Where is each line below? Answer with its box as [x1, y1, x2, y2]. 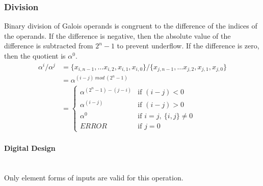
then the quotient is [4, 50, 66, 61]
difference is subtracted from [4, 40, 93, 51]
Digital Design [4, 143, 56, 153]
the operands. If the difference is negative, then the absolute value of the [4, 30, 231, 41]
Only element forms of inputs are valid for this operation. [4, 172, 183, 182]
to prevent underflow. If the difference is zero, [117, 40, 259, 51]
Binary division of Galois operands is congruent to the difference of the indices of [4, 20, 257, 31]
